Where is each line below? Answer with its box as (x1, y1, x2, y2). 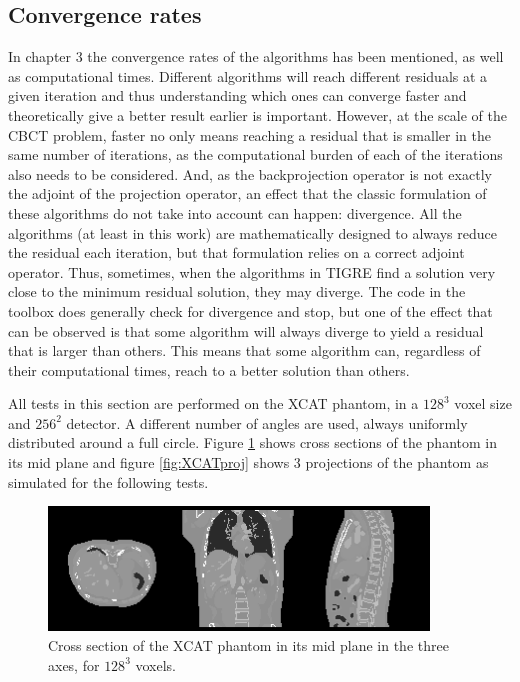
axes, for (48, 654, 100, 675)
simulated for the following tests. (8, 471, 209, 492)
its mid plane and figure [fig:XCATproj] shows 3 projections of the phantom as (8, 452, 489, 473)
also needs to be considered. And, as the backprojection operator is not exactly (8, 163, 492, 184)
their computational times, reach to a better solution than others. (8, 359, 410, 380)
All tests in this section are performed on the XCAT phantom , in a (8, 393, 419, 414)
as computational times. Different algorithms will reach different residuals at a (8, 65, 488, 86)
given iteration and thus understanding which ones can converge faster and (8, 85, 467, 106)
